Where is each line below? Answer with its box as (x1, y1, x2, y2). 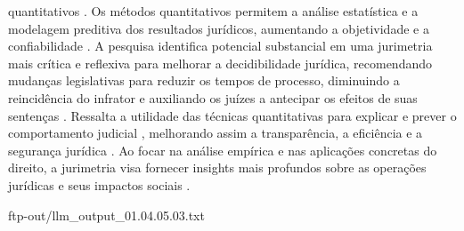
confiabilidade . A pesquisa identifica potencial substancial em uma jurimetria (8, 36, 433, 55)
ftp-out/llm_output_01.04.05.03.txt (8, 205, 205, 224)
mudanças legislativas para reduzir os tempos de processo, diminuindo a (8, 71, 400, 90)
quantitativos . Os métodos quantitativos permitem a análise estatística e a (8, 2, 419, 20)
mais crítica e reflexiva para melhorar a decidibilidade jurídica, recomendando (8, 53, 432, 72)
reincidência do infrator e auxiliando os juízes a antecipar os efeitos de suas (8, 88, 418, 107)
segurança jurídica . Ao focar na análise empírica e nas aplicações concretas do (8, 140, 437, 159)
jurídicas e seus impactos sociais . (8, 175, 191, 194)
